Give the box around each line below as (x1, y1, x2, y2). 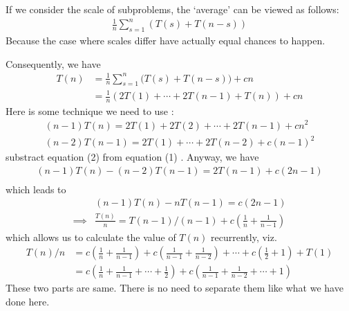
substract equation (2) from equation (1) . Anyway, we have (6, 150, 259, 164)
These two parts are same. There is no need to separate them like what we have (6, 281, 343, 295)
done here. (6, 294, 50, 308)
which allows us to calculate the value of (6, 229, 176, 244)
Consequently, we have (6, 56, 101, 71)
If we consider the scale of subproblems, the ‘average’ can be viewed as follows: (6, 2, 339, 16)
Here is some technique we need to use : (6, 103, 174, 118)
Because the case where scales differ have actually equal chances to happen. (6, 33, 326, 47)
